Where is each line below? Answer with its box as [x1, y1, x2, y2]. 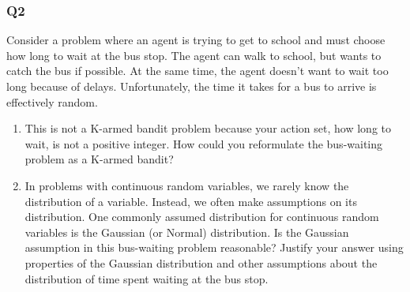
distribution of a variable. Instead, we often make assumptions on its [24, 193, 357, 209]
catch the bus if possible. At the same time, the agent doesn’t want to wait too [6, 62, 389, 79]
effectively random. [6, 93, 98, 110]
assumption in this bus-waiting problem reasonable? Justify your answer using [24, 239, 404, 256]
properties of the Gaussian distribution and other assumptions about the [24, 254, 378, 271]
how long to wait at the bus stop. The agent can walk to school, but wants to [6, 47, 382, 63]
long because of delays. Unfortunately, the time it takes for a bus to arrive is [6, 78, 377, 94]
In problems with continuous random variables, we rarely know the [24, 177, 349, 193]
